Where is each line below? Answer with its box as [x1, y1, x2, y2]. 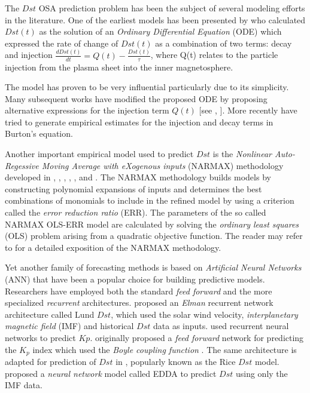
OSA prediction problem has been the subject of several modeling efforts [38, 2, 305, 14]
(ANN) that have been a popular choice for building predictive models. [5, 273, 265, 285]
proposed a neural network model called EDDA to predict [5, 367, 217, 379]
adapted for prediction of [5, 355, 96, 368]
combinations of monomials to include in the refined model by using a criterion [5, 194, 294, 207]
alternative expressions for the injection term [5, 104, 169, 116]
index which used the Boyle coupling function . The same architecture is [32, 343, 297, 355]
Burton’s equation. [5, 127, 73, 140]
